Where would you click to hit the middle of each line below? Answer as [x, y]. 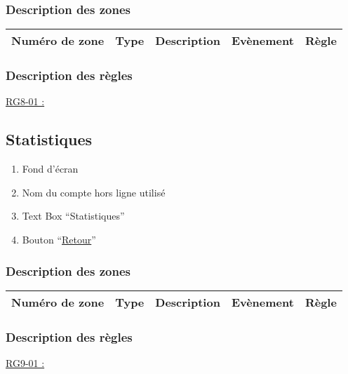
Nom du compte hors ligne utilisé [94, 192]
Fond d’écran [50, 169]
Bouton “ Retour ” [59, 240]
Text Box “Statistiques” [73, 216]
